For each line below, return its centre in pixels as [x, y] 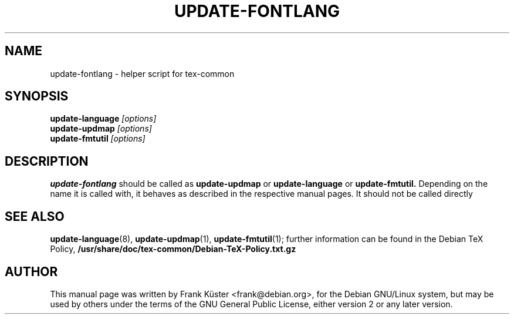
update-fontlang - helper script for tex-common [142, 73]
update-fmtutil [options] [98, 139]
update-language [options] [103, 119]
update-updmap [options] [101, 129]
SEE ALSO [35, 216]
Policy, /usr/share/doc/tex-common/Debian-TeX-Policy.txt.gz [173, 249]
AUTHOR [31, 271]
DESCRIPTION [47, 161]
